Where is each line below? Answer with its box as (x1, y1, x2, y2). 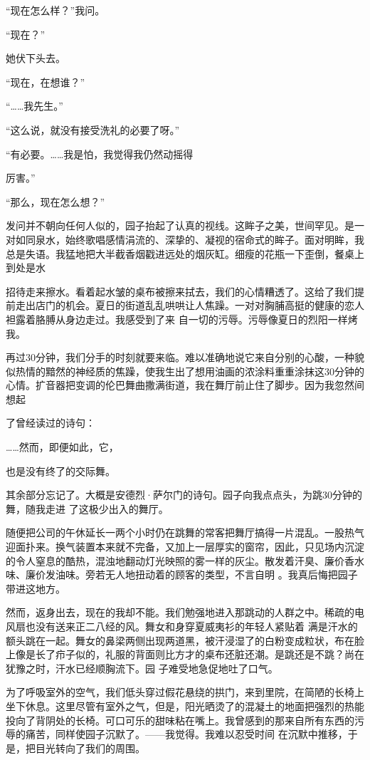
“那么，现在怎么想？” (6, 194, 105, 209)
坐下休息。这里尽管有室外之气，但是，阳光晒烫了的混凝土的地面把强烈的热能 (6, 698, 364, 713)
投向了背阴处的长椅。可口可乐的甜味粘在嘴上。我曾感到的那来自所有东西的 (6, 712, 354, 727)
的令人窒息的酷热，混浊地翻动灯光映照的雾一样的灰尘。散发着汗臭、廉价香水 (6, 553, 364, 568)
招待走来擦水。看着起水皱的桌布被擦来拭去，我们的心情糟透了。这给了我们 (6, 283, 354, 298)
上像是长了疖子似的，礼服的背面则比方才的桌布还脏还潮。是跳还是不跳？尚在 (6, 647, 364, 662)
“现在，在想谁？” (6, 74, 85, 89)
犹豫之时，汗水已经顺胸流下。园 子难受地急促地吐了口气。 (6, 660, 278, 675)
